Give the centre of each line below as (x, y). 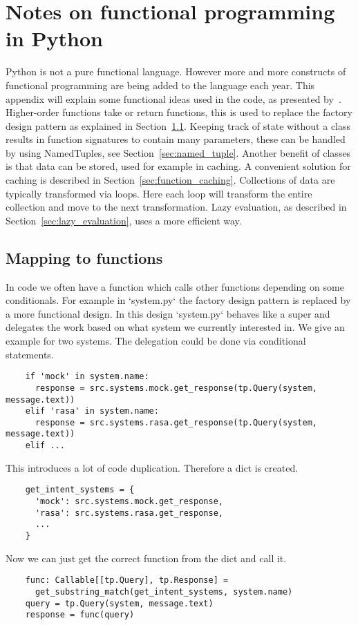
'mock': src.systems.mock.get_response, (129, 502)
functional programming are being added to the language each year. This (160, 85)
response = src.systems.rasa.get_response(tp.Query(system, (176, 422)
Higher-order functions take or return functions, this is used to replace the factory (179, 112)
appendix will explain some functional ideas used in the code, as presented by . (173, 98)
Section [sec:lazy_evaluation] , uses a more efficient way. (124, 220)
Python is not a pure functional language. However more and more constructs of (176, 71)
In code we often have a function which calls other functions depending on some (175, 286)
